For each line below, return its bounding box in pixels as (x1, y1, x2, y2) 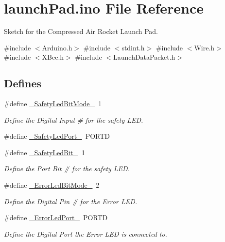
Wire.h (194, 42, 215, 52)
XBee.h (42, 52, 64, 62)
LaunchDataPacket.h (113, 52, 175, 62)
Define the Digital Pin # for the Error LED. (4, 196, 138, 206)
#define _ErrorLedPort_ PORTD (4, 212, 108, 223)
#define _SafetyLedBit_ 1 (4, 147, 85, 157)
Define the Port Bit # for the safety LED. (4, 163, 130, 174)
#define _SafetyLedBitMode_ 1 (4, 98, 102, 109)
